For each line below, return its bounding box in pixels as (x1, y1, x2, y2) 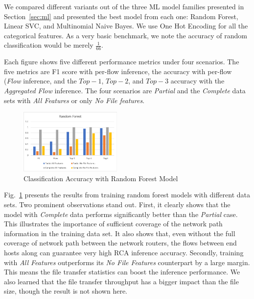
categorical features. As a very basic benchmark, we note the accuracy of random (4, 30, 248, 40)
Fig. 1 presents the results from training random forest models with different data (4, 190, 251, 200)
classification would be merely (4, 40, 93, 50)
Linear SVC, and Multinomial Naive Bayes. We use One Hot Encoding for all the (4, 21, 248, 31)
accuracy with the (170, 76, 225, 86)
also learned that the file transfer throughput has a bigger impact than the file (4, 276, 239, 286)
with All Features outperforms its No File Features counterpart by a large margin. (4, 257, 250, 267)
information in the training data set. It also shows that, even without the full (4, 228, 235, 238)
